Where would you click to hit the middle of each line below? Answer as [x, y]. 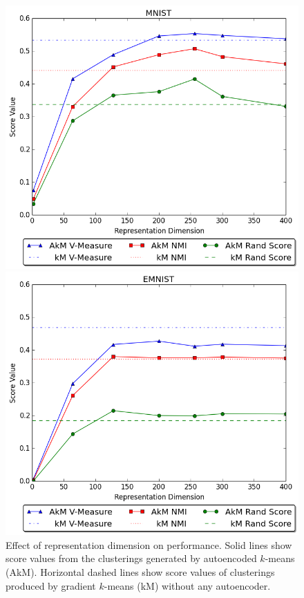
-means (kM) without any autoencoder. [187, 585]
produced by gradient [51, 585]
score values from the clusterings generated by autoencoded [131, 558]
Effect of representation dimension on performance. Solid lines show [149, 544]
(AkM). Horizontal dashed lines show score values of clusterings [140, 571]
